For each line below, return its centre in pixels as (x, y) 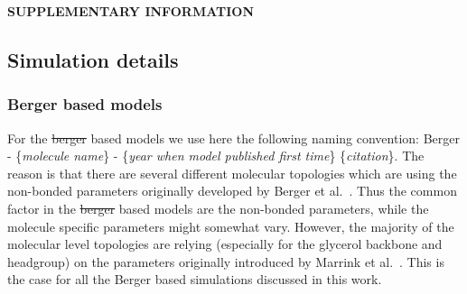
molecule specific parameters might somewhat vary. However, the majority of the (231, 226)
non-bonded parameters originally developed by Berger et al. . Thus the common (232, 191)
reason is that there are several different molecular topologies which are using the (232, 173)
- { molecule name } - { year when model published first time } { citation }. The (216, 156)
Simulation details (93, 59)
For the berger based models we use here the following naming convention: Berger (233, 138)
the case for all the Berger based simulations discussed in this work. (195, 279)
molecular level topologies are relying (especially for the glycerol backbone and (225, 244)
